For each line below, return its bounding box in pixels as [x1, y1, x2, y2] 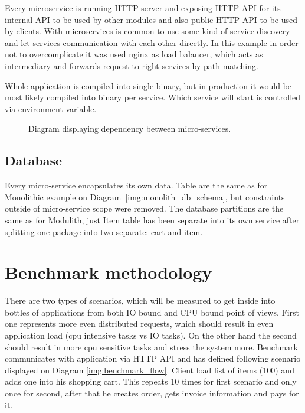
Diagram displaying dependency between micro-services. [28, 122, 231, 135]
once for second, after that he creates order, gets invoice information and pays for [5, 386, 299, 399]
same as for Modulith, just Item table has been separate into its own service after [5, 213, 300, 226]
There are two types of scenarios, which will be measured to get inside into [5, 294, 276, 307]
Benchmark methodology [5, 260, 212, 284]
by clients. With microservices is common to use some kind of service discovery [5, 25, 290, 37]
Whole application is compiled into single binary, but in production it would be [5, 79, 292, 92]
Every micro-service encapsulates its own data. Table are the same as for [5, 179, 268, 191]
